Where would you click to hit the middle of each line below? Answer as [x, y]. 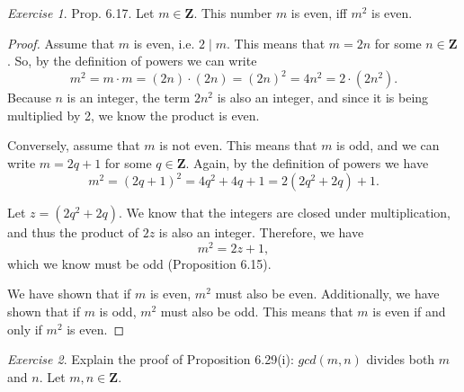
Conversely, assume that [74, 145]
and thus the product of [73, 232]
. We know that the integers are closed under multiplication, [285, 213]
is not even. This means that [238, 145]
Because [29, 98]
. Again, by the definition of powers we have [307, 163]
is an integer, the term [129, 98]
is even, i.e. [164, 43]
